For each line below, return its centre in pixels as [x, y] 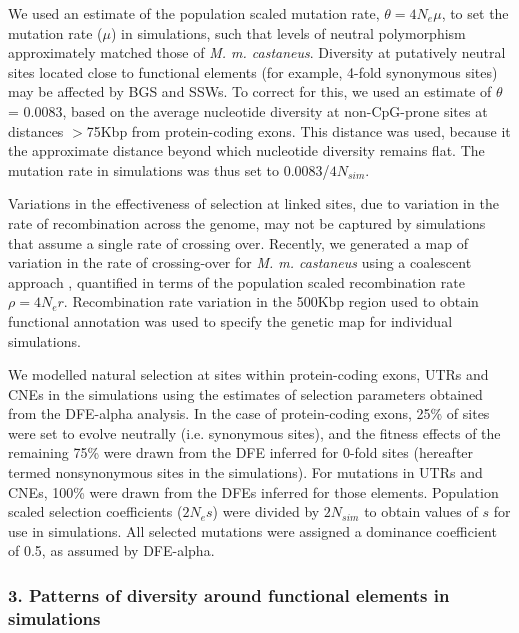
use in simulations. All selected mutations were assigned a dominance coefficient [252, 530]
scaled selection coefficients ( [95, 511]
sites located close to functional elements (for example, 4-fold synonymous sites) [253, 71]
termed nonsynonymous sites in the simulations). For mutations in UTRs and [245, 472]
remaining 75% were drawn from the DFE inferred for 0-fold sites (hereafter [241, 452]
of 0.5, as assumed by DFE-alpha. [111, 550]
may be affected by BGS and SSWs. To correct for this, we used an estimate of [250, 91]
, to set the [475, 13]
